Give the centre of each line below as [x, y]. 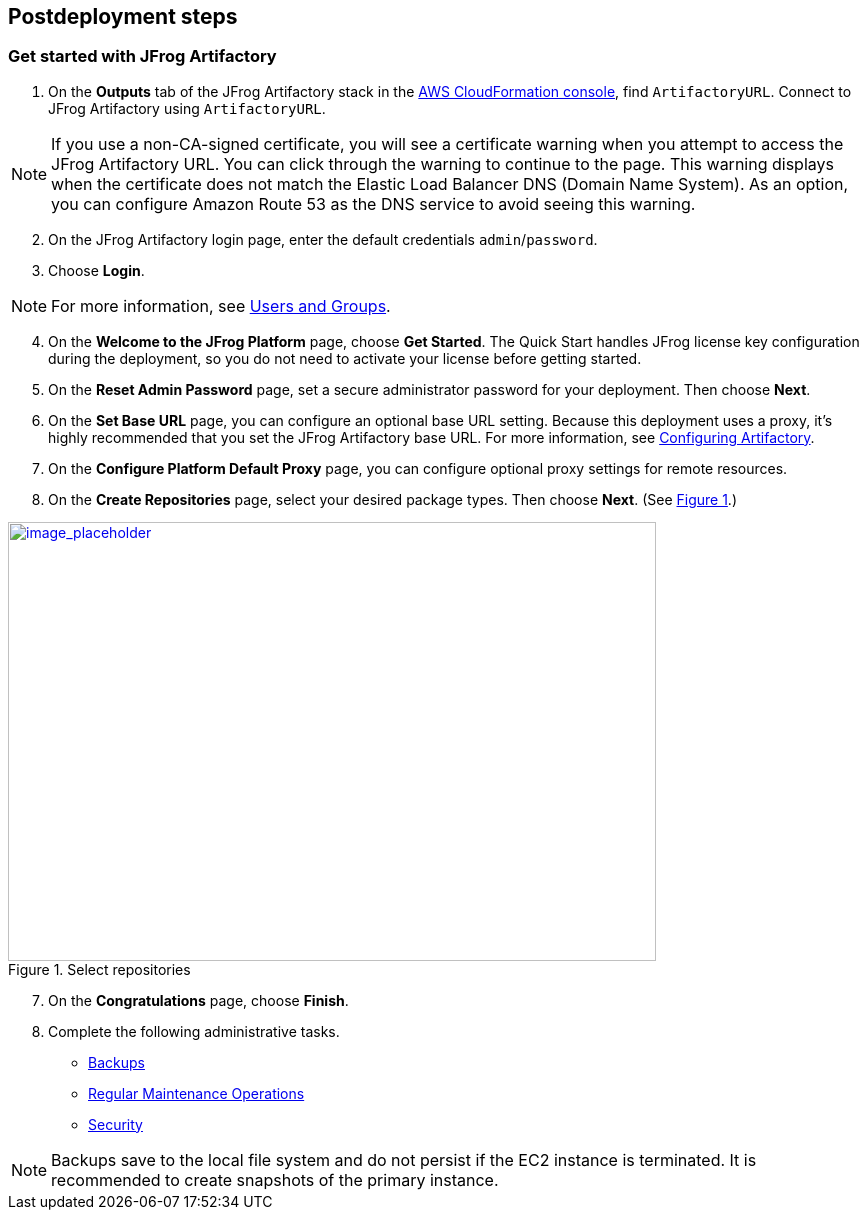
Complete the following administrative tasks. [194, 1031]
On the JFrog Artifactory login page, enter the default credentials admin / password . [323, 239]
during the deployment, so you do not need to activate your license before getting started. [345, 358]
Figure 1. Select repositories [99, 969]
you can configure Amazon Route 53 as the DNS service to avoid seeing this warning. [373, 203]
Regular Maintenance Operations [196, 1093]
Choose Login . [96, 270]
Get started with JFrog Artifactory [142, 56]
